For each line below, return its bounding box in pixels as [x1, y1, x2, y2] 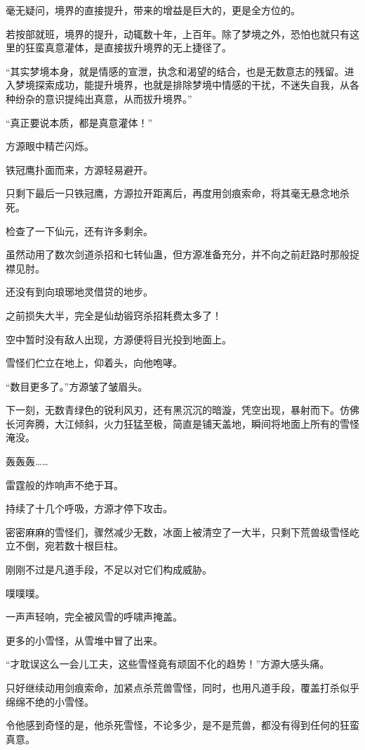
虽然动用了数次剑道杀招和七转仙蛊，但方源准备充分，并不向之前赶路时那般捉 [6, 247, 359, 262]
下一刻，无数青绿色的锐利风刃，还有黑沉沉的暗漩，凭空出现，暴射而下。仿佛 [6, 402, 359, 417]
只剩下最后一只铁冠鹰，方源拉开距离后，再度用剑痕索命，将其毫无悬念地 [6, 186, 340, 201]
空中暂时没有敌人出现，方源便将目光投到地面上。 [6, 331, 232, 346]
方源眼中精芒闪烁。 [6, 139, 94, 153]
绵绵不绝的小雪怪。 [6, 694, 94, 708]
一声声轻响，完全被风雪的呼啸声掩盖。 [6, 609, 182, 624]
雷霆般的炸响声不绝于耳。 [6, 477, 124, 492]
